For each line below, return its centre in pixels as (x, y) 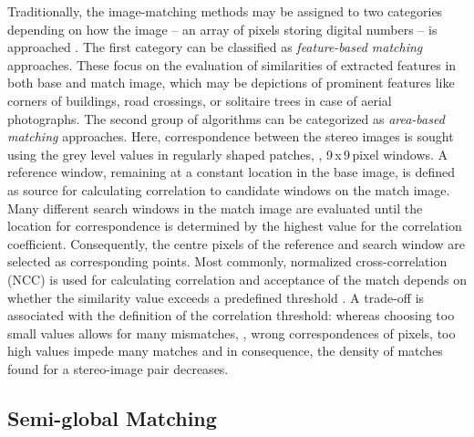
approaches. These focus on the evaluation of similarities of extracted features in (232, 64)
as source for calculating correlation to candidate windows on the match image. (229, 189)
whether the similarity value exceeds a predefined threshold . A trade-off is (216, 297)
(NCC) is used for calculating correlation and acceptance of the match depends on (237, 279)
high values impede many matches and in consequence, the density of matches (225, 351)
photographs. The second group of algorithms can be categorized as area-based (226, 118)
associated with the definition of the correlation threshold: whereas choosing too (231, 315)
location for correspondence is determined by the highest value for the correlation (235, 226)
